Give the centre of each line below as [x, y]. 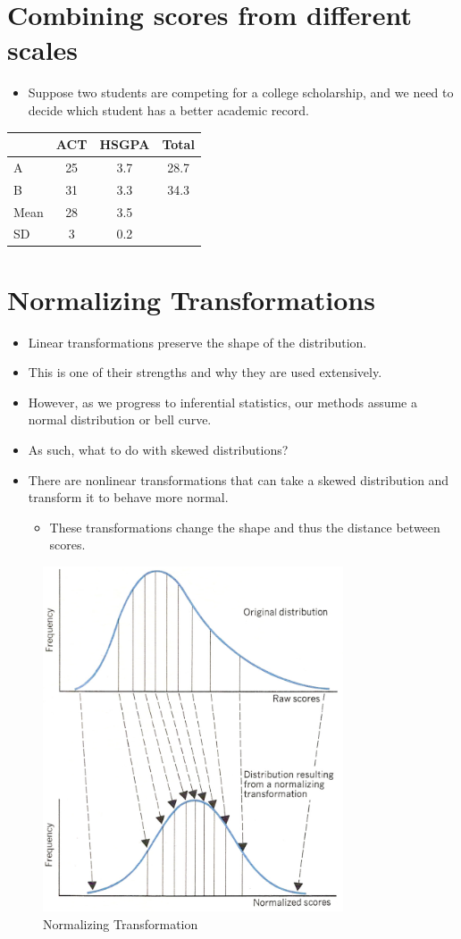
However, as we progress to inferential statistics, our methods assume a [222, 402]
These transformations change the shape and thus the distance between [245, 527]
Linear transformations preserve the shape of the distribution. [197, 342]
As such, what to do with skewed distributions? [158, 449]
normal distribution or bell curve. [120, 419]
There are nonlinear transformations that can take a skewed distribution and [239, 479]
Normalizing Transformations [191, 299]
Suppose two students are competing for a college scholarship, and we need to [241, 92]
